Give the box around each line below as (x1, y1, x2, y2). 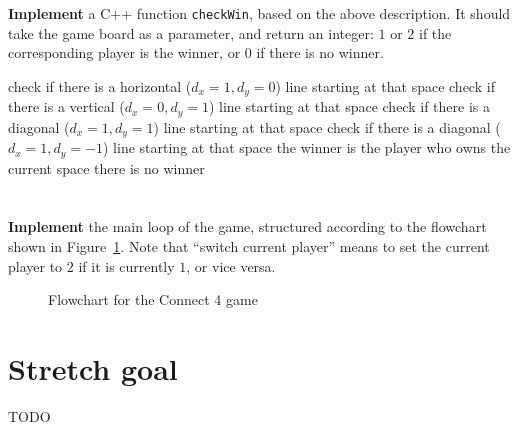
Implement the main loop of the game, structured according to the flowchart (8, 216, 487, 237)
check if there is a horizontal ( (8, 75, 192, 96)
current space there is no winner (8, 157, 205, 178)
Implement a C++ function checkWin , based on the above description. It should (8, 3, 511, 23)
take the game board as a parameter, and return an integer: (8, 22, 374, 43)
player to (8, 255, 63, 276)
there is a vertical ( (8, 96, 125, 117)
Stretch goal (8, 348, 178, 388)
